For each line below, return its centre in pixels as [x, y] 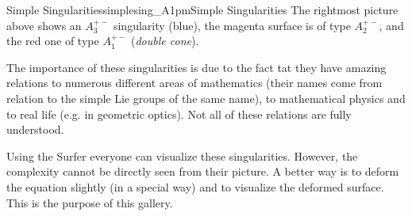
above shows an [44, 25]
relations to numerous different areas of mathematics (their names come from [194, 83]
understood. [35, 129]
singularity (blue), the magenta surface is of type [232, 25]
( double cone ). [165, 41]
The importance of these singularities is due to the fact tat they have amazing [196, 67]
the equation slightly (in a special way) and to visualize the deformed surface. [195, 186]
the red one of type [53, 41]
